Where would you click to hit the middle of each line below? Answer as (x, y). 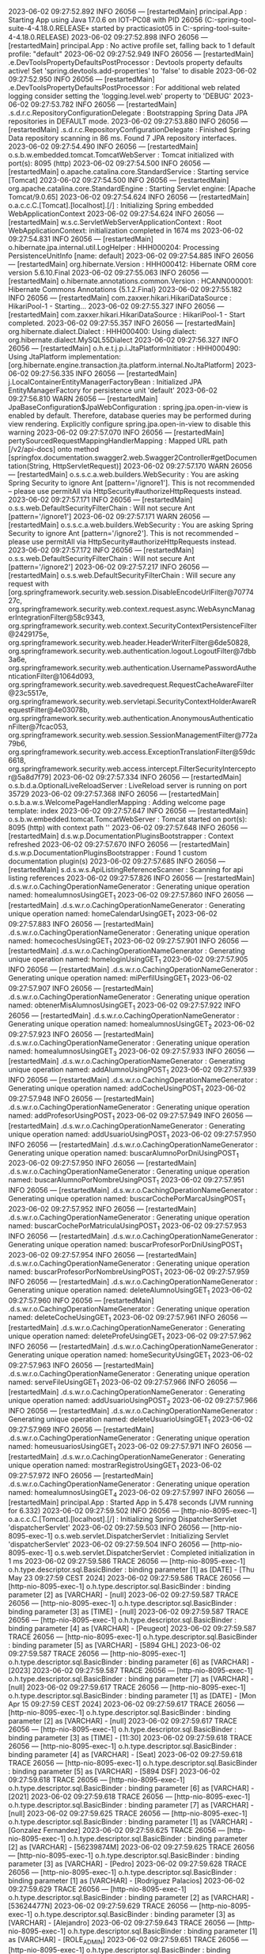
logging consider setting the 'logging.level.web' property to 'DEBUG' (120, 96)
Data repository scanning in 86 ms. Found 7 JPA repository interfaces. (123, 138)
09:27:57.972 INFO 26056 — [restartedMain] (81, 1475)
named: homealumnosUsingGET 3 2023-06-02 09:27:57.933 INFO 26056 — (131, 1052)
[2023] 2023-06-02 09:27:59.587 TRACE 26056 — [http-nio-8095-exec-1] (131, 1671)
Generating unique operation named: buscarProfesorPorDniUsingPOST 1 (125, 1245)
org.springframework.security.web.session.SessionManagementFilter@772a (133, 735)
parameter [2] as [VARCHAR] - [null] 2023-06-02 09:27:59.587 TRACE (123, 1595)
